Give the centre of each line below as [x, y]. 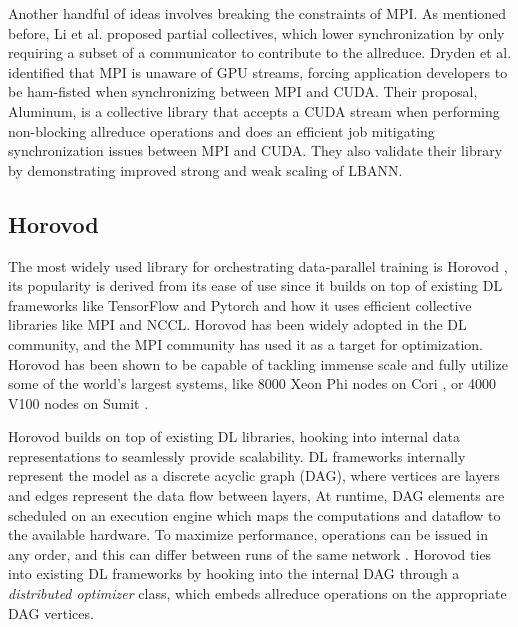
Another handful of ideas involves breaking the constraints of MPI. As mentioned [257, 13]
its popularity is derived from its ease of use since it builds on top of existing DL [255, 285]
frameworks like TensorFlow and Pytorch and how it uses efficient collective [240, 304]
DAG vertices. [51, 612]
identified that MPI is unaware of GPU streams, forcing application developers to [258, 71]
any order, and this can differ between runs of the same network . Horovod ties [250, 553]
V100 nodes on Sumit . [78, 402]
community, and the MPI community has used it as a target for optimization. [245, 343]
